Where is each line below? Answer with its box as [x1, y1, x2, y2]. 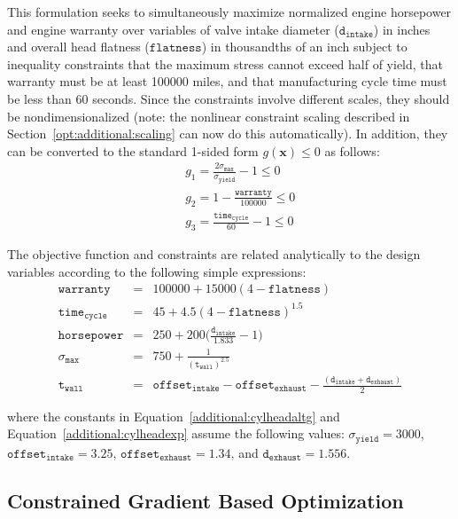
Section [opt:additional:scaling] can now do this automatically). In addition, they [7, 124, 448, 143]
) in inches [373, 20, 431, 38]
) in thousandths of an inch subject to [201, 37, 408, 56]
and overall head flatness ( [7, 37, 150, 56]
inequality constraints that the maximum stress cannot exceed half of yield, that [7, 54, 444, 73]
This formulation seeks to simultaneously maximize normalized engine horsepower [7, 3, 452, 20]
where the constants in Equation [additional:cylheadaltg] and [7, 406, 340, 425]
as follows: [324, 141, 380, 160]
